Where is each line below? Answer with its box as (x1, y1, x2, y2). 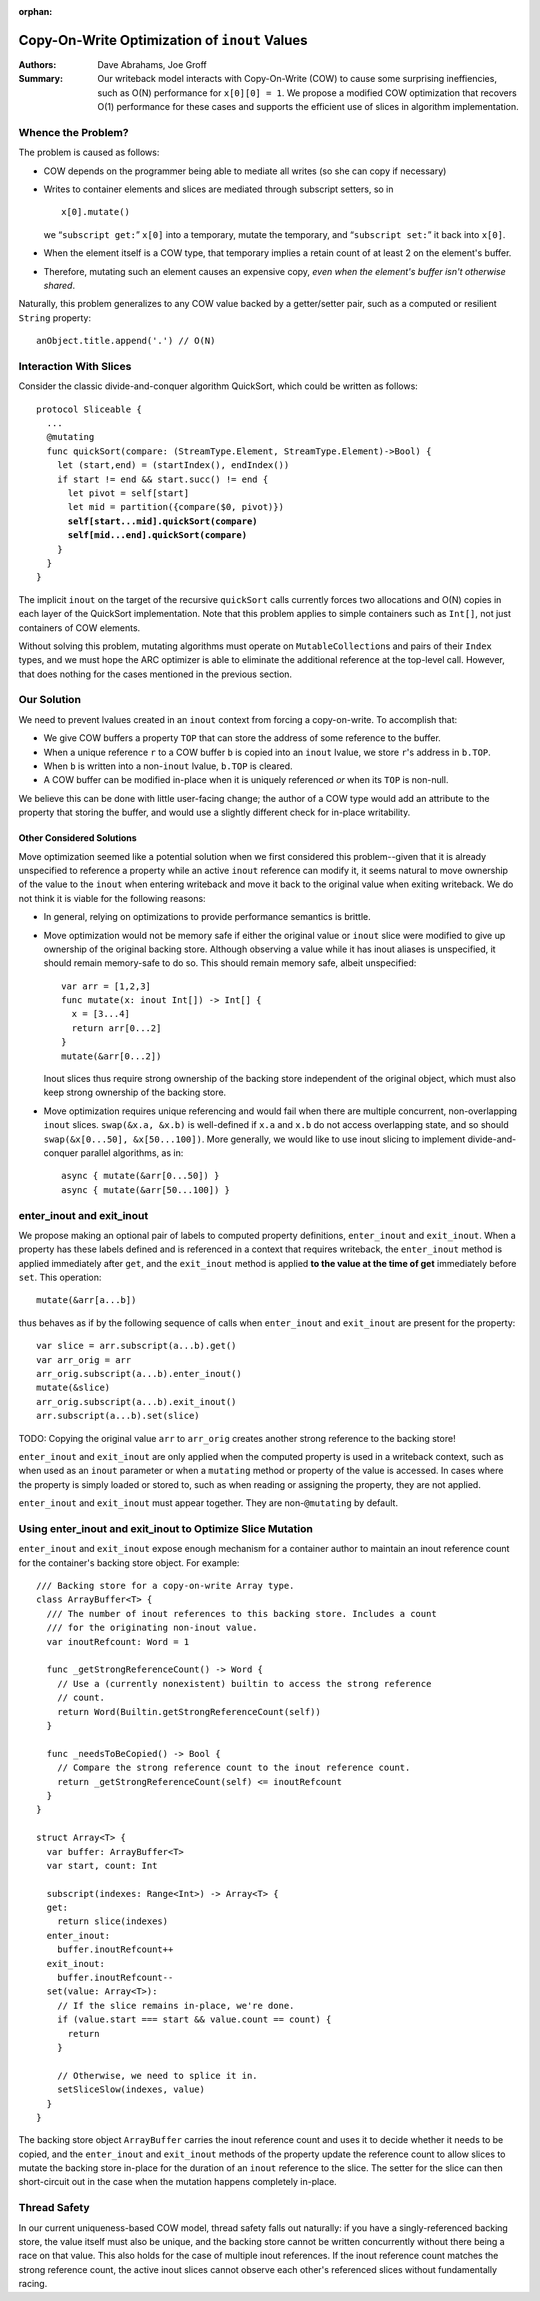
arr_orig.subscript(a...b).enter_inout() (36, 1368, 242, 1380)
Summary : (18, 73, 64, 85)
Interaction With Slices (18, 359, 132, 373)
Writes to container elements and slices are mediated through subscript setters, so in (43, 183, 394, 195)
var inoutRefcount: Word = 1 (46, 1636, 190, 1647)
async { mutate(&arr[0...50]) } (61, 1170, 220, 1182)
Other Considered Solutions (18, 832, 137, 844)
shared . (43, 279, 75, 291)
